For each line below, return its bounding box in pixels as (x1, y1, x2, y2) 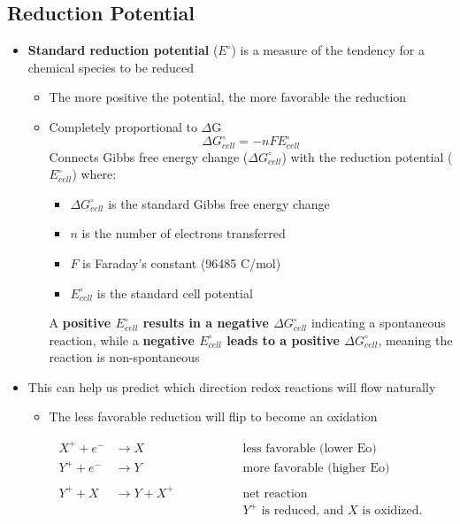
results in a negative (142, 313, 269, 332)
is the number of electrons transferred (81, 224, 286, 243)
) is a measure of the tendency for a (231, 41, 425, 59)
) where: (72, 165, 117, 183)
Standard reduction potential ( (27, 41, 218, 59)
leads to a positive (226, 330, 340, 349)
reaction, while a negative (49, 330, 195, 349)
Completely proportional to (49, 117, 197, 135)
